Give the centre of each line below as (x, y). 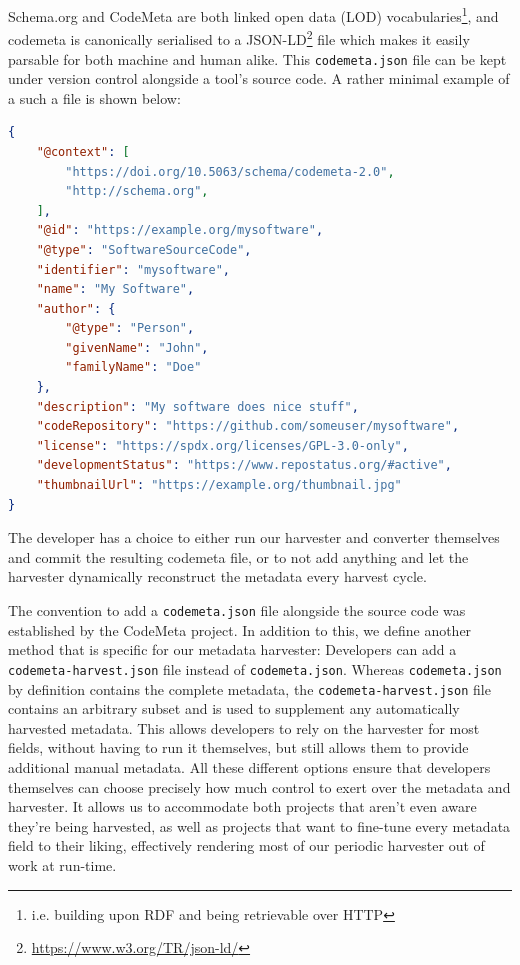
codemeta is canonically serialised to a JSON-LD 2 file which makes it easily (239, 37)
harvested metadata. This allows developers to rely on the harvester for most (244, 727)
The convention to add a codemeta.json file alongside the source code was (237, 610)
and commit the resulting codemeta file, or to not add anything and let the (238, 556)
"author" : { (76, 308)
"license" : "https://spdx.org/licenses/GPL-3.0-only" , (222, 445)
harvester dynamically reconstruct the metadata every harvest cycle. (217, 576)
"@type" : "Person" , (130, 328)
